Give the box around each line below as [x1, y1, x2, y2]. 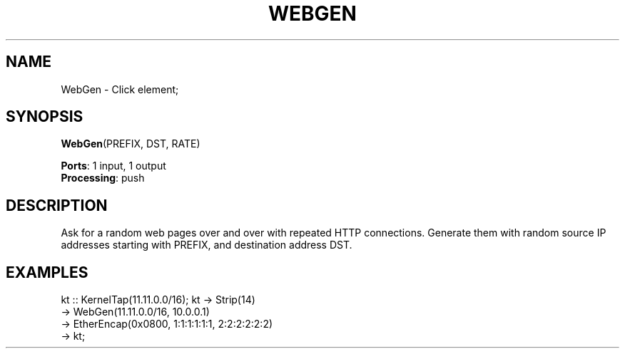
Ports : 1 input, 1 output [61, 160, 166, 172]
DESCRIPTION [6, 196, 108, 214]
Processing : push [61, 172, 145, 184]
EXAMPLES [6, 263, 88, 281]
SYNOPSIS [6, 108, 83, 126]
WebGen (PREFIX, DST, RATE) [61, 137, 200, 150]
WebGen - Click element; [61, 83, 179, 95]
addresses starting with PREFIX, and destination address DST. [61, 239, 352, 251]
